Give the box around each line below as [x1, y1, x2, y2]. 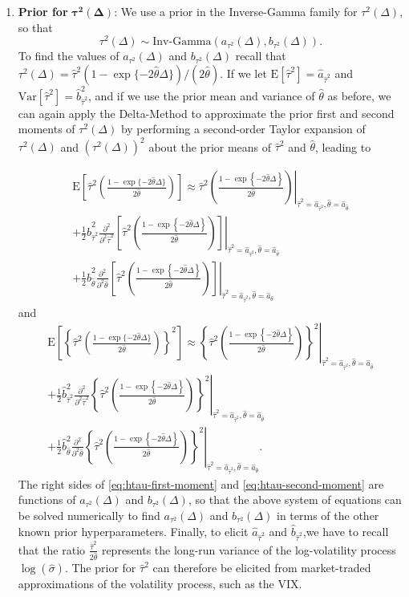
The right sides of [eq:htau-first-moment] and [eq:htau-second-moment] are [18, 475, 384, 492]
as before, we [327, 87, 391, 104]
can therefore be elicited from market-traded [152, 559, 371, 576]
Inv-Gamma [152, 36, 212, 48]
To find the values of [18, 47, 119, 64]
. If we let [220, 64, 267, 81]
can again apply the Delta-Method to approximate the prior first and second [18, 104, 395, 121]
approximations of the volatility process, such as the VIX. [18, 575, 302, 592]
